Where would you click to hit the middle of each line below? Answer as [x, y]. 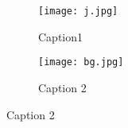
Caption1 [61, 36]
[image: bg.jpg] [81, 62]
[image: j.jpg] [78, 11]
